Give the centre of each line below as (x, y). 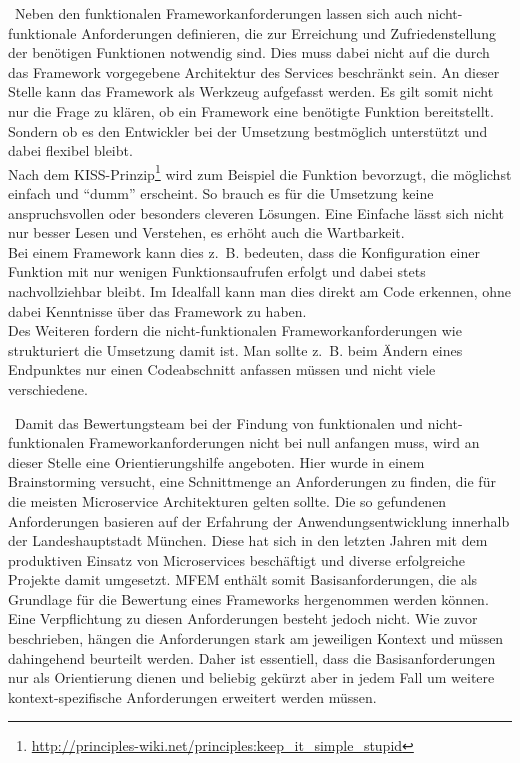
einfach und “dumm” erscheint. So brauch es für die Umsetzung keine (221, 193)
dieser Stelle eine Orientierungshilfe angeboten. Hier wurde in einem (216, 461)
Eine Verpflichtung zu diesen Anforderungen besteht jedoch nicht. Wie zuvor (243, 618)
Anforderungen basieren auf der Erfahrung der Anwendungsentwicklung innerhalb (259, 520)
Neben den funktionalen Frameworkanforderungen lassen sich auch (218, 13)
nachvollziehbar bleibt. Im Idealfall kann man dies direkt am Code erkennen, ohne (260, 290)
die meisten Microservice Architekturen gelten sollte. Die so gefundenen (227, 500)
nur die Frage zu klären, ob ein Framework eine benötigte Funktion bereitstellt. (251, 110)
